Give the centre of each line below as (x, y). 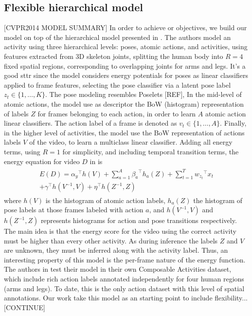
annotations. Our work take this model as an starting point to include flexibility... (126, 298)
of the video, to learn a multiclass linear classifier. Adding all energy (131, 142)
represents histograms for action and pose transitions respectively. (139, 220)
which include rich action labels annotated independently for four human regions (124, 279)
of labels (16, 113)
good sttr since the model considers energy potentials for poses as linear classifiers (126, 75)
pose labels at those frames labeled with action (74, 210)
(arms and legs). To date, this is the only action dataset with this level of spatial (124, 288)
